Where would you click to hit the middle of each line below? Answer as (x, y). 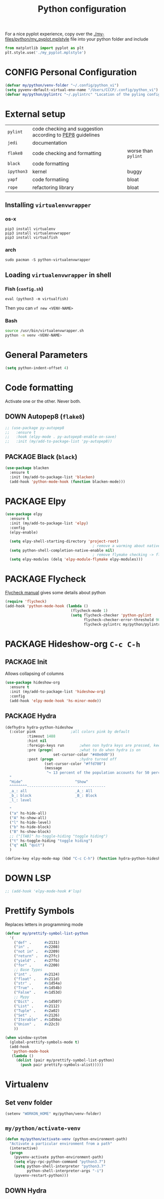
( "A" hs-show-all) (28, 818)
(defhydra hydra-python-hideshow (39, 727)
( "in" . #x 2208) (37, 947)
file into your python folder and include (110, 39)
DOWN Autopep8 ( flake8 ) (45, 417)
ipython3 (18, 172)
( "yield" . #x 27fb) (37, 961)
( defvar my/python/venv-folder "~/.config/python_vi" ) (62, 85)
